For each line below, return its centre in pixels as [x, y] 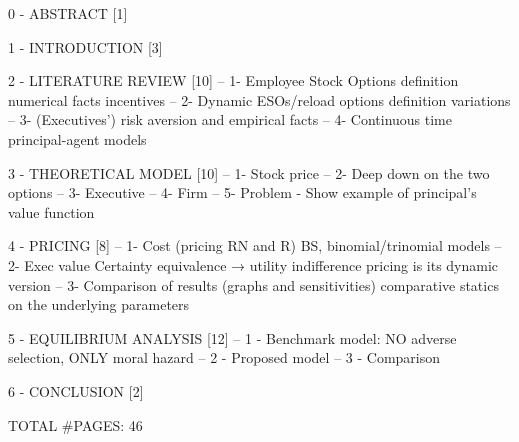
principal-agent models [77, 138]
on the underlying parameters [99, 304]
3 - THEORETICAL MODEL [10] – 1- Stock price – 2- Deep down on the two [249, 172]
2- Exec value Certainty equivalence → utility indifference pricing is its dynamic [253, 264]
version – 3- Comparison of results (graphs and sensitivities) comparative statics [253, 284]
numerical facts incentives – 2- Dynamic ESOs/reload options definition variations [259, 99]
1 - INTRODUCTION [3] [85, 46]
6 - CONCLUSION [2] [76, 390]
